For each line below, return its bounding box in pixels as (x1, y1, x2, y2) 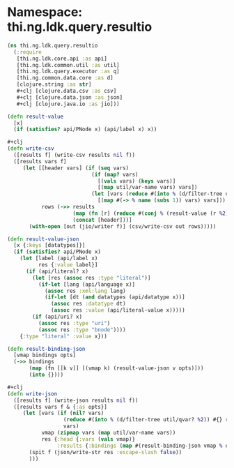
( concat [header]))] (72, 216, 132, 223)
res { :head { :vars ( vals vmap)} (41, 435, 136, 443)
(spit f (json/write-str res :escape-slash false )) (29, 448, 182, 455)
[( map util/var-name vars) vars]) (97, 184, 198, 191)
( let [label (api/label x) (19, 255, 98, 262)
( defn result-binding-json (7, 345, 86, 352)
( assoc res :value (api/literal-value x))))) (51, 307, 186, 314)
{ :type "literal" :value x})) (19, 333, 108, 340)
